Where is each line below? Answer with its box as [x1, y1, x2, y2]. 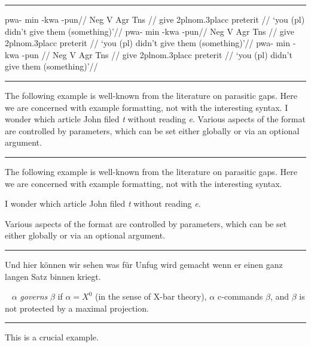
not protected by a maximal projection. [5, 301, 149, 314]
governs [20, 290, 48, 303]
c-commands [217, 290, 263, 303]
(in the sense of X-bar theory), [94, 290, 207, 303]
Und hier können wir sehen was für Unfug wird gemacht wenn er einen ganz [5, 258, 283, 270]
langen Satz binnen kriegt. [5, 270, 101, 282]
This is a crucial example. [5, 331, 99, 343]
